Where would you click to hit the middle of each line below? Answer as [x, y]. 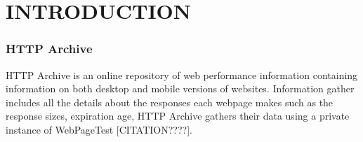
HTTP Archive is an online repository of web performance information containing [182, 74]
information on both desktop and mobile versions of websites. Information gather [180, 88]
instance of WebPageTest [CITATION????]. [99, 129]
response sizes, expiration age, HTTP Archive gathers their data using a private [178, 116]
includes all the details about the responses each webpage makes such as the [170, 102]
